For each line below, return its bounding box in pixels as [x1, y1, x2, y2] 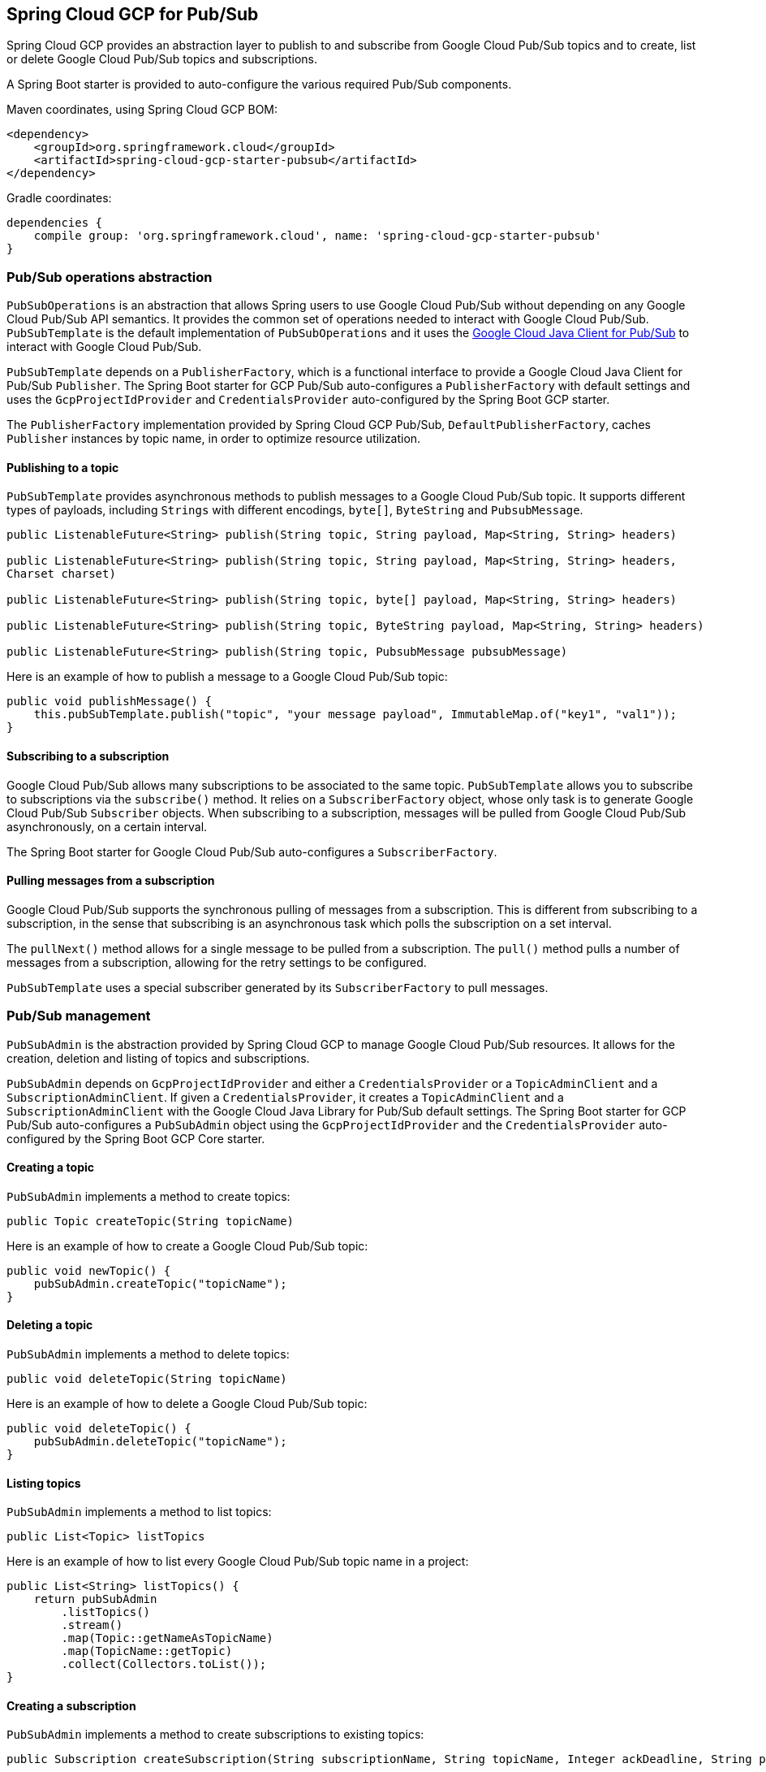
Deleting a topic [6, 1318, 93, 1332]
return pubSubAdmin [33, 1592, 157, 1606]
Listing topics [6, 1475, 81, 1490]
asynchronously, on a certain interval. [6, 819, 208, 834]
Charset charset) [6, 567, 116, 581]
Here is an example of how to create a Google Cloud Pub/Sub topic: [6, 1238, 368, 1253]
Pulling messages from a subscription [6, 873, 215, 888]
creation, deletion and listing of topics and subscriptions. [6, 1051, 310, 1065]
